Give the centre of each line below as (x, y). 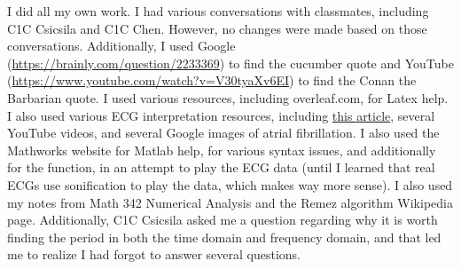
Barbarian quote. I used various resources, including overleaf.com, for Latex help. (228, 97)
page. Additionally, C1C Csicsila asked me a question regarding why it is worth (223, 220)
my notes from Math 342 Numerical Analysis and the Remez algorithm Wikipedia (230, 202)
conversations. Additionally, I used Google (121, 46)
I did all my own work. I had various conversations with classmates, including (218, 11)
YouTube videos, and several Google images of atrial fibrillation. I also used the (223, 133)
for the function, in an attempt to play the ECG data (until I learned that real (221, 167)
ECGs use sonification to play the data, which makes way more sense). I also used (230, 184)
